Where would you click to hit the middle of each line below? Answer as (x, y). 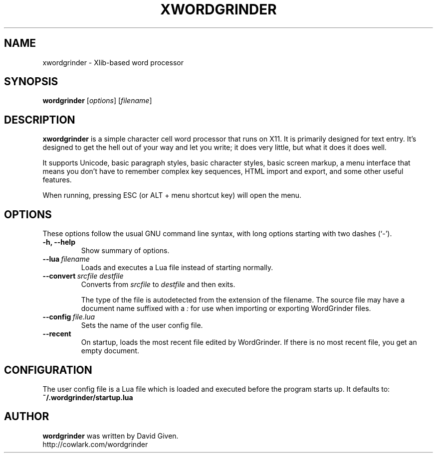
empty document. (110, 351)
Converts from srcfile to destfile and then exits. (158, 285)
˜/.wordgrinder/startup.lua (88, 397)
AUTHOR (27, 417)
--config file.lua (69, 317)
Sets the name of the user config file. (142, 325)
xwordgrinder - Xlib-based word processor (113, 62)
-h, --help (59, 242)
